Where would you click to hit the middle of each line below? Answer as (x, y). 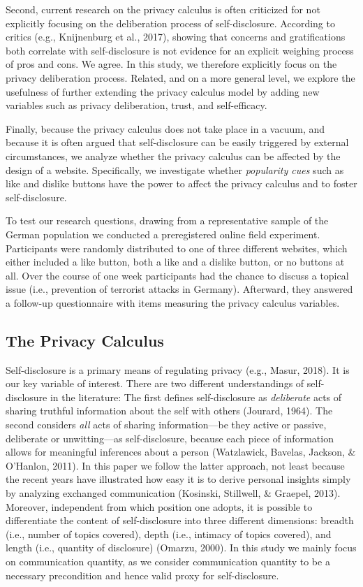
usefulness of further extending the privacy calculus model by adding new (163, 91)
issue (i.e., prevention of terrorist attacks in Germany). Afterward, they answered (179, 289)
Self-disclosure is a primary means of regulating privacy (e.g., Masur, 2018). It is (178, 369)
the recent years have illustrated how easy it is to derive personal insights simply (178, 479)
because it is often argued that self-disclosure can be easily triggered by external (177, 142)
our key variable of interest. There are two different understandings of (155, 383)
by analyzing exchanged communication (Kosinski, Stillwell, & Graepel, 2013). (173, 493)
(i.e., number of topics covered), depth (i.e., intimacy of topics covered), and (169, 534)
